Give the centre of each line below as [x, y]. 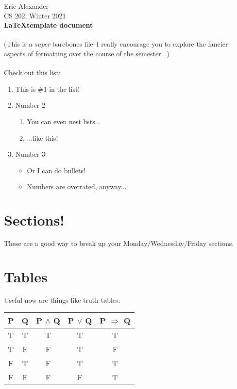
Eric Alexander [26, 6]
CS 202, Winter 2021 [35, 15]
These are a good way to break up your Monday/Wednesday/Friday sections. [119, 243]
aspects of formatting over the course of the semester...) [87, 53]
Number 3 [30, 154]
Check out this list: [32, 73]
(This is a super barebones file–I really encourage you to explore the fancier [116, 44]
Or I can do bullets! [56, 170]
